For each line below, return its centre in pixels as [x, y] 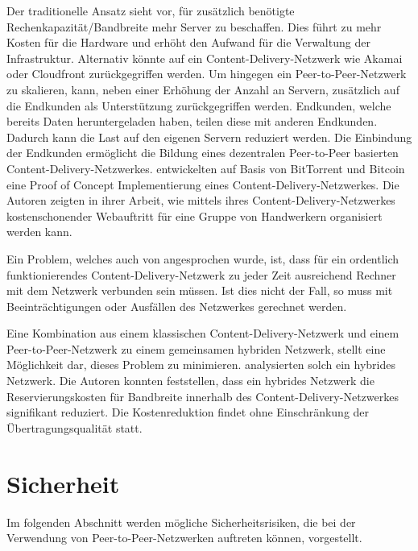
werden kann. [39, 232]
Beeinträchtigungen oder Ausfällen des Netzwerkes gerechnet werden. [177, 306]
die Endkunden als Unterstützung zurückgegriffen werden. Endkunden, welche [199, 105]
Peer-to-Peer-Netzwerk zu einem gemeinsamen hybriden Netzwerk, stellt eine [196, 348]
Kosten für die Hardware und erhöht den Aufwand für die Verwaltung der [188, 42]
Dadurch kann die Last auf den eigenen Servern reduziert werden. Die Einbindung [209, 137]
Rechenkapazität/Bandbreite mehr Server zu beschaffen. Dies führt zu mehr [194, 26]
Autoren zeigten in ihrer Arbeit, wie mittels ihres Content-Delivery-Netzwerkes [201, 200]
